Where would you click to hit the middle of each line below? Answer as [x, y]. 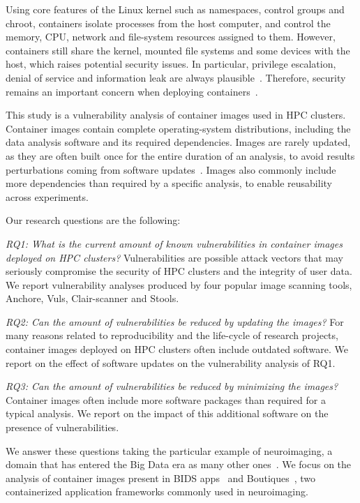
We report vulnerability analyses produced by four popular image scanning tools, [179, 284]
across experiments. [47, 196]
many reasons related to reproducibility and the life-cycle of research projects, [172, 335]
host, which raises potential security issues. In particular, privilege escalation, [171, 64]
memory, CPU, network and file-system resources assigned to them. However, [171, 37]
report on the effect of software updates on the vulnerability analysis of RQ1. [171, 362]
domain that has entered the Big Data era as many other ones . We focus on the [179, 464]
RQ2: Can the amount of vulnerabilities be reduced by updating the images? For [175, 321]
